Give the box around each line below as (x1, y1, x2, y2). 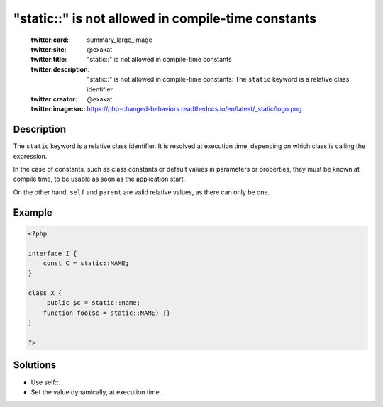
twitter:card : (30, 35, 70, 44)
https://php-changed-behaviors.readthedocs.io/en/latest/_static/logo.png (87, 105, 302, 113)
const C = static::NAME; (43, 259, 130, 267)
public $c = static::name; (46, 299, 141, 307)
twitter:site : (30, 45, 67, 53)
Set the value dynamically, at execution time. (30, 387, 162, 396)
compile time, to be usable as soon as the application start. (13, 174, 186, 184)
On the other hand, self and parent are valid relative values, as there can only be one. (13, 188, 270, 196)
